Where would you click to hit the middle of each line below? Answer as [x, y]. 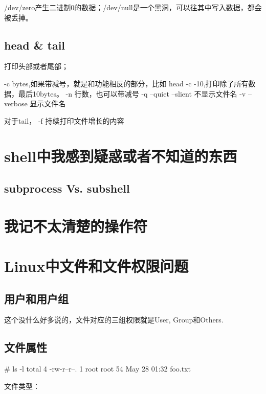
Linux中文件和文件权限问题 [96, 266]
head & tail [35, 45]
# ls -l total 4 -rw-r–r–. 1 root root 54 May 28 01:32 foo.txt [98, 369]
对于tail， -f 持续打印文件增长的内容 [64, 120]
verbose [16, 103]
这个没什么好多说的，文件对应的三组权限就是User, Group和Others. [114, 320]
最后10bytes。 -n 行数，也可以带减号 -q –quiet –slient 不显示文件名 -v [132, 93]
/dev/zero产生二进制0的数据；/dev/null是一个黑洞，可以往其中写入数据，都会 [133, 7]
